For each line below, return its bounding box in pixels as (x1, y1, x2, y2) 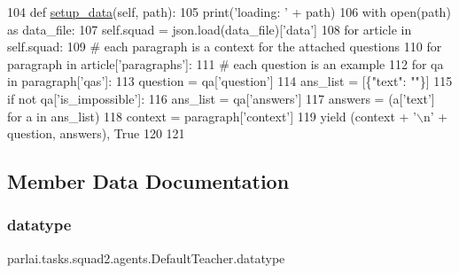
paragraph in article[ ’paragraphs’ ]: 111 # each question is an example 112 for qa (7, 54, 444, 73)
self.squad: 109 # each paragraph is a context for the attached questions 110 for (7, 37, 442, 56)
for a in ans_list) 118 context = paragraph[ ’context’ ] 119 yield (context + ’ (7, 106, 416, 125)
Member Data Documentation (7, 168, 290, 195)
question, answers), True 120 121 (7, 124, 185, 143)
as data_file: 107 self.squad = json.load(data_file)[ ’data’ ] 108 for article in (7, 19, 412, 38)
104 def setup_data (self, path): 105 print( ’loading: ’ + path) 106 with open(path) (7, 3, 451, 20)
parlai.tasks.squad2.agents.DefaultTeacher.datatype (7, 248, 285, 267)
